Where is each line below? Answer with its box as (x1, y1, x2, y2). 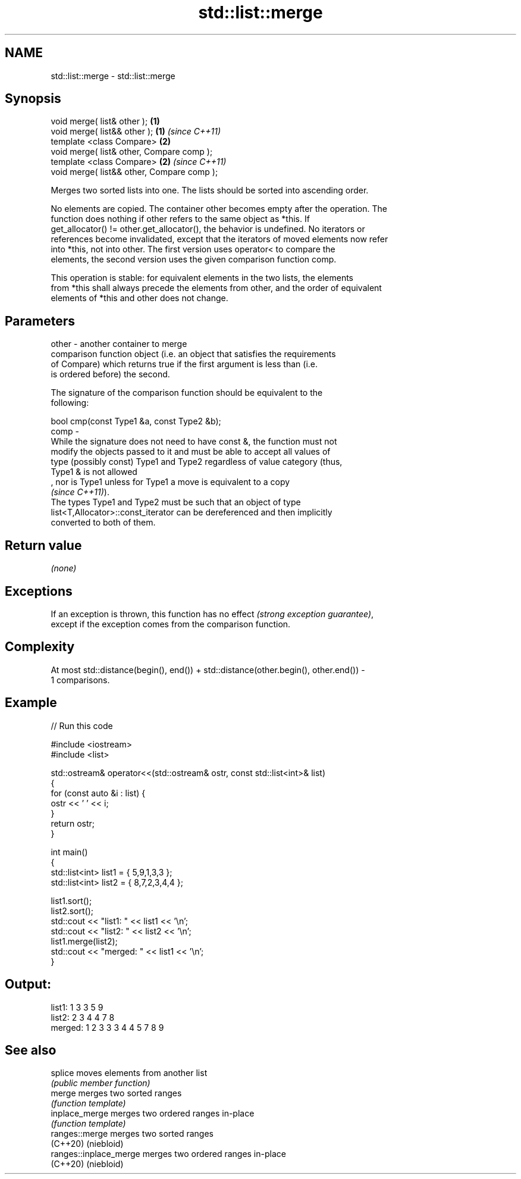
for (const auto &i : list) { (51, 787, 146, 798)
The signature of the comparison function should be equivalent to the (51, 387, 323, 398)
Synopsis (5, 91, 61, 107)
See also (5, 1042, 57, 1058)
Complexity (5, 639, 75, 655)
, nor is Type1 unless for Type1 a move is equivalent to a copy (51, 477, 290, 487)
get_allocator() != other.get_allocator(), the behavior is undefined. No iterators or (51, 224, 365, 234)
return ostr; (51, 818, 95, 828)
